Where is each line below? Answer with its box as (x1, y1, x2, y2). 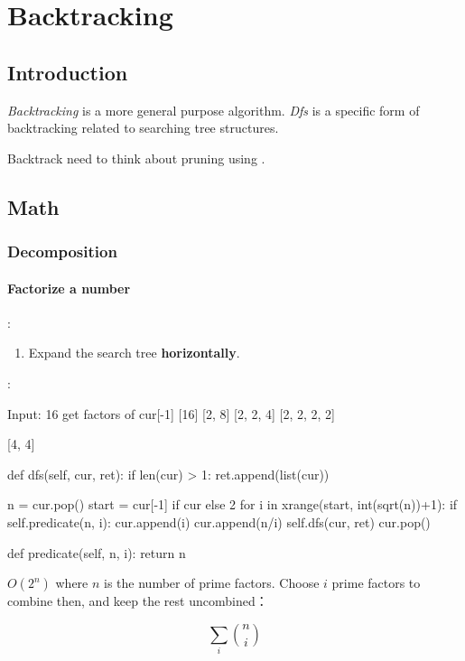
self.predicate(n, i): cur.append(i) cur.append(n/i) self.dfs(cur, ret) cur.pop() (7, 512, 431, 531)
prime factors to (331, 573, 421, 592)
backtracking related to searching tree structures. (7, 118, 279, 137)
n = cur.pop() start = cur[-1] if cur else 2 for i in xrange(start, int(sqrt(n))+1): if (7, 495, 458, 514)
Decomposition (7, 240, 117, 263)
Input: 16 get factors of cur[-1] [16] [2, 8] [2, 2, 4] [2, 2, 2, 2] (7, 404, 335, 423)
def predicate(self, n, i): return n (7, 543, 186, 562)
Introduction (7, 58, 128, 86)
